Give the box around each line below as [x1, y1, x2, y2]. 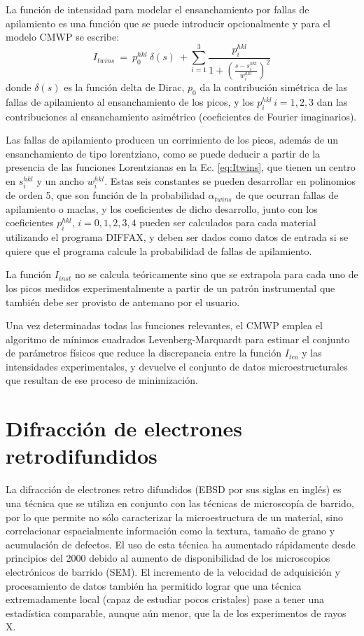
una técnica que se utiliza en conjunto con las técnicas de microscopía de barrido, [6, 495, 354, 510]
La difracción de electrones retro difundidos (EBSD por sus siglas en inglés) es [6, 482, 342, 497]
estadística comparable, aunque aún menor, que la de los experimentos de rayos [6, 605, 346, 620]
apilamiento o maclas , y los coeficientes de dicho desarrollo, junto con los [6, 201, 318, 216]
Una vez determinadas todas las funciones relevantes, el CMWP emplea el [6, 318, 323, 333]
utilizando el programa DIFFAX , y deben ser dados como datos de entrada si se [6, 230, 349, 244]
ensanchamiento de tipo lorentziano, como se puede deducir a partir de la [6, 146, 321, 160]
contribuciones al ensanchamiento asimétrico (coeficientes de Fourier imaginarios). [6, 109, 357, 123]
